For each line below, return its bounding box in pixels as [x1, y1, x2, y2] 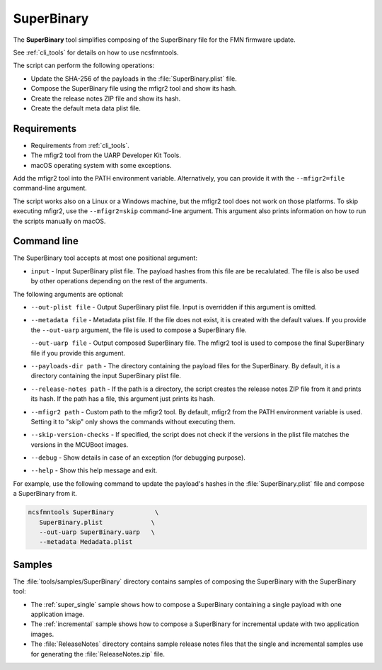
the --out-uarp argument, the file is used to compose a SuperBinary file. [30, 326, 247, 334]
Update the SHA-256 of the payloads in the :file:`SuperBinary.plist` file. [30, 74, 237, 83]
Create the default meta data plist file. [30, 103, 141, 113]
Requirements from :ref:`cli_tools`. [30, 141, 130, 149]
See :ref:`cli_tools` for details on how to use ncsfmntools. [13, 48, 179, 57]
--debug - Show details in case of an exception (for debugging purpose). [30, 453, 245, 462]
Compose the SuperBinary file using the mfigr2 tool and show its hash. [30, 84, 237, 93]
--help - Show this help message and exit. [30, 466, 158, 475]
